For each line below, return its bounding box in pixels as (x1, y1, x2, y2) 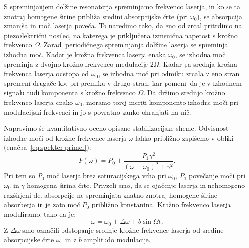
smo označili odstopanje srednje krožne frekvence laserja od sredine (22, 225, 224, 235)
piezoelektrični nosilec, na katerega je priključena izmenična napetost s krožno (4, 30, 238, 40)
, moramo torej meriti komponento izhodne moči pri (82, 97, 238, 107)
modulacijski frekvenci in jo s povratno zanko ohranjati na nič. (4, 106, 191, 117)
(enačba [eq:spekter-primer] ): (4, 142, 91, 152)
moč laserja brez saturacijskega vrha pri (47, 170, 166, 181)
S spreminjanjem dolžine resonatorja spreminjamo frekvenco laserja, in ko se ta (4, 1, 241, 11)
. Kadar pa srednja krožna (159, 59, 237, 69)
